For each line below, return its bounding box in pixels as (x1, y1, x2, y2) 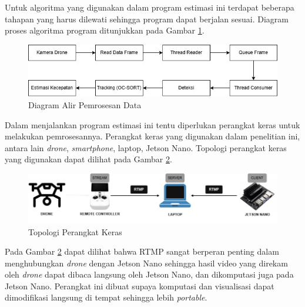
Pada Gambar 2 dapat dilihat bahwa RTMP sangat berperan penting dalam (5, 245, 279, 258)
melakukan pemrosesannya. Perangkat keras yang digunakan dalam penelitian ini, (5, 130, 300, 142)
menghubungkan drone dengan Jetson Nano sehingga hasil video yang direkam (5, 256, 288, 269)
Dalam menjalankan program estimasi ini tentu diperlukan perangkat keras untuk (5, 118, 300, 131)
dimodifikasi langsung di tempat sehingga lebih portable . (5, 291, 207, 303)
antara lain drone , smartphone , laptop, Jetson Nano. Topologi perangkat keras (5, 141, 287, 153)
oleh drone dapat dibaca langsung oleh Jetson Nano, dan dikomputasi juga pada (5, 268, 294, 281)
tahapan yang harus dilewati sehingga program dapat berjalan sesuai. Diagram (5, 12, 289, 25)
